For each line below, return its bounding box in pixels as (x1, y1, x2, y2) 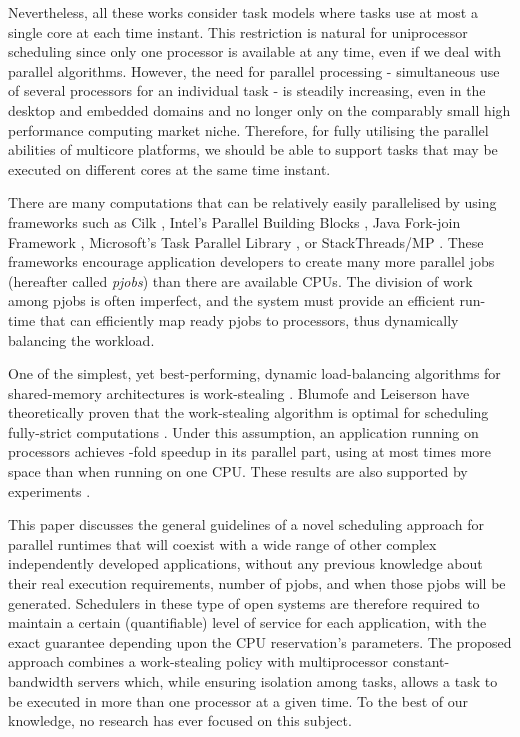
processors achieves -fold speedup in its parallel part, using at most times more (8, 441, 492, 462)
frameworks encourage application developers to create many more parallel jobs (8, 251, 495, 272)
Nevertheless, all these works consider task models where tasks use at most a (8, 2, 478, 22)
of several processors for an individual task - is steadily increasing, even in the (8, 80, 486, 101)
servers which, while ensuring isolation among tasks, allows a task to (78, 671, 498, 691)
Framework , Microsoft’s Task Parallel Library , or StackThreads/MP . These (8, 231, 484, 252)
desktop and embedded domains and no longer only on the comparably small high (8, 99, 511, 120)
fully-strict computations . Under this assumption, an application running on (8, 421, 479, 442)
